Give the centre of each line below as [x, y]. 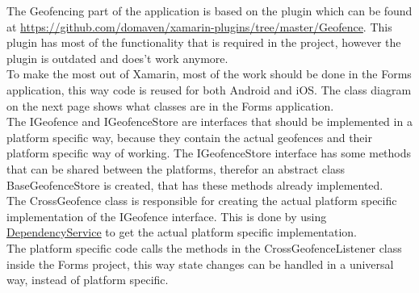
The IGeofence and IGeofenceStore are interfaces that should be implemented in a [209, 121]
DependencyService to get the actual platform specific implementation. [182, 232]
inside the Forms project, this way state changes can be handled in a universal [200, 264]
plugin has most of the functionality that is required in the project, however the [204, 42]
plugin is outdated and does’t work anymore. [117, 58]
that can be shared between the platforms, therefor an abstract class [176, 168]
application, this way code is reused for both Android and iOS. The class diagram [209, 89]
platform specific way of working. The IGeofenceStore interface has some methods [209, 153]
